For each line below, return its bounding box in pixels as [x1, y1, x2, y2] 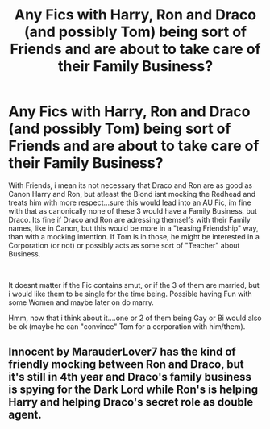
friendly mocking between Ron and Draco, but [8, 357, 244, 372]
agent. [8, 408, 42, 422]
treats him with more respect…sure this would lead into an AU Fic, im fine [8, 198, 251, 207]
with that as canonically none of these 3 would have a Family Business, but [8, 206, 258, 215]
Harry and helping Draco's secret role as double [8, 395, 254, 409]
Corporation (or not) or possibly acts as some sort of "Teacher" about [8, 240, 240, 250]
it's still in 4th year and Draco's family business [8, 370, 251, 384]
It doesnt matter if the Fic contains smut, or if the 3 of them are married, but [8, 280, 260, 289]
